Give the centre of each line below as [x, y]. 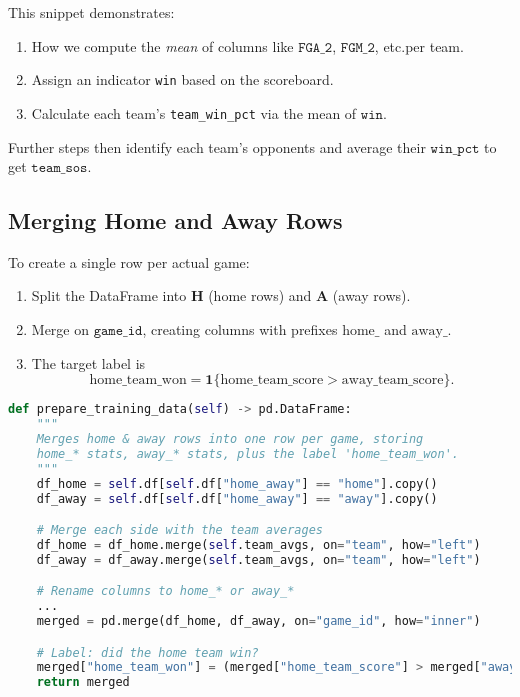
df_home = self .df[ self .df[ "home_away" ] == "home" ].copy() [237, 483]
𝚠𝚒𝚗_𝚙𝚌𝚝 [455, 148]
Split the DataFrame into [109, 295]
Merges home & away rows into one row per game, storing [230, 439]
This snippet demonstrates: [91, 12]
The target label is [88, 362]
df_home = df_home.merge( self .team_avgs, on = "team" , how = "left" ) [258, 544]
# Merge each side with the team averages [179, 530]
